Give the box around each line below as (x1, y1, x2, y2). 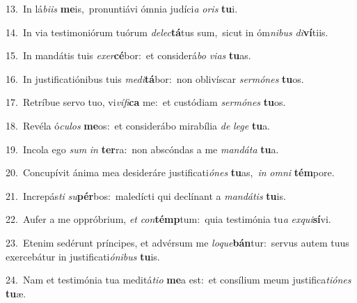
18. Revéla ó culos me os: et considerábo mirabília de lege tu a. (6, 118, 271, 132)
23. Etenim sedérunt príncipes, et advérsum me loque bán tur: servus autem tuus (6, 235, 349, 249)
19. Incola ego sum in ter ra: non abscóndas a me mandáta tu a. (6, 141, 279, 156)
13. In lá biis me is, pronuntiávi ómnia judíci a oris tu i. (6, 1, 238, 15)
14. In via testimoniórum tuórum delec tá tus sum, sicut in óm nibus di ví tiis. (6, 24, 328, 39)
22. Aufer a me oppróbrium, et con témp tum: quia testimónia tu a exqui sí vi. (6, 212, 331, 226)
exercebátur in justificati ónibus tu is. (6, 249, 160, 263)
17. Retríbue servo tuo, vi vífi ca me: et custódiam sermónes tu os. (6, 95, 286, 109)
